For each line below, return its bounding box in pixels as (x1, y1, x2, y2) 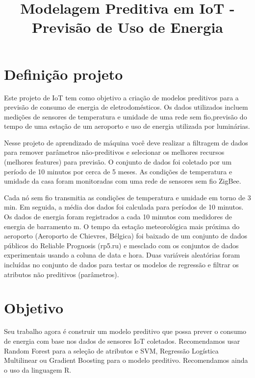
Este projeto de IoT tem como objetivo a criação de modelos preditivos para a (4, 92, 239, 102)
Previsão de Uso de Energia (32, 17, 223, 37)
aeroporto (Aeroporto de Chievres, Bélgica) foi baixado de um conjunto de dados (4, 231, 248, 241)
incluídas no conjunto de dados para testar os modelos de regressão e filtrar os (4, 260, 239, 269)
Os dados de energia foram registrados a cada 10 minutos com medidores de (4, 212, 232, 222)
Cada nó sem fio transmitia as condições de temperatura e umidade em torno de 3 (4, 192, 251, 202)
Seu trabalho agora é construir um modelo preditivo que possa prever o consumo (4, 326, 247, 336)
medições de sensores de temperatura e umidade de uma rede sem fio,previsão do (4, 111, 247, 121)
